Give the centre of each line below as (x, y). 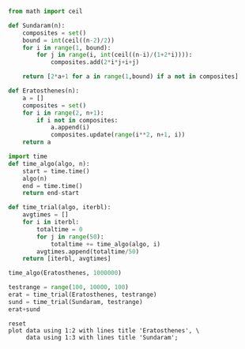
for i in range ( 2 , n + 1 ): (63, 113)
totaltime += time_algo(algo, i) (105, 244)
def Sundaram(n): (37, 25)
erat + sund (24, 309)
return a (37, 142)
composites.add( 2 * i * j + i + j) (95, 62)
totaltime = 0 (60, 229)
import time (28, 156)
